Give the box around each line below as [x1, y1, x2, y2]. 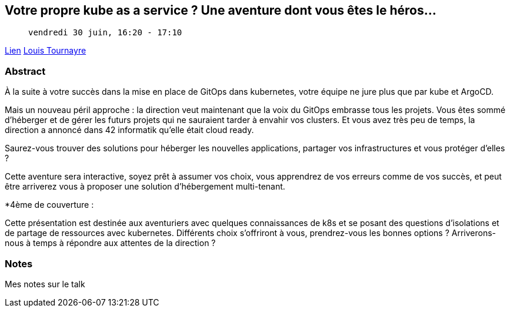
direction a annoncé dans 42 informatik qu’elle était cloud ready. [5, 125, 254, 135]
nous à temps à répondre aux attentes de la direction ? [5, 238, 216, 248]
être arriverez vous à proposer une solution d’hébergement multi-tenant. [5, 181, 285, 192]
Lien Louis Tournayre [5, 45, 86, 56]
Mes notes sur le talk [5, 278, 85, 289]
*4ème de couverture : [5, 200, 94, 210]
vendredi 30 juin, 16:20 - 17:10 [28, 28, 182, 38]
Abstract [5, 65, 46, 77]
